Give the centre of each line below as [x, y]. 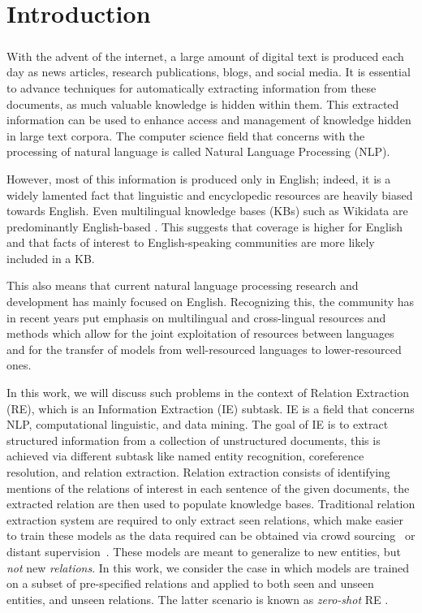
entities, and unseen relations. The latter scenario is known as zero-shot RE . [198, 599]
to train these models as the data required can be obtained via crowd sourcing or [211, 535]
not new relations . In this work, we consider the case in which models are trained [208, 567]
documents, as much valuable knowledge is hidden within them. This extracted [203, 104]
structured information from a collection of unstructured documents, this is [194, 440]
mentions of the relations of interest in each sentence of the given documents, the [208, 488]
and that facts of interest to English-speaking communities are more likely [191, 242]
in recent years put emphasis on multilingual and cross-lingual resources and [196, 317]
